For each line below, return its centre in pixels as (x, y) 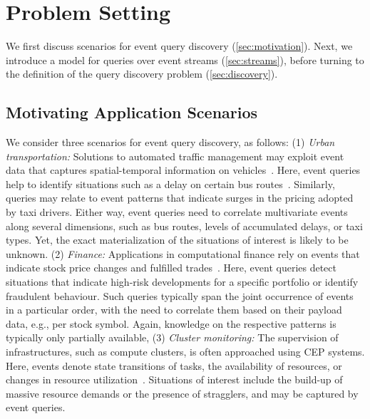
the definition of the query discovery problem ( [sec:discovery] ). (142, 74)
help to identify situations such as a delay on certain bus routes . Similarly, (170, 183)
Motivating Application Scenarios (132, 112)
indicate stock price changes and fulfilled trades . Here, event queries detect (171, 268)
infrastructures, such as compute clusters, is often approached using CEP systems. (185, 352)
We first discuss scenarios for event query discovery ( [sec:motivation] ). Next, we (179, 46)
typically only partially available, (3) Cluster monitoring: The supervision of (172, 337)
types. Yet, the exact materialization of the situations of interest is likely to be (177, 240)
